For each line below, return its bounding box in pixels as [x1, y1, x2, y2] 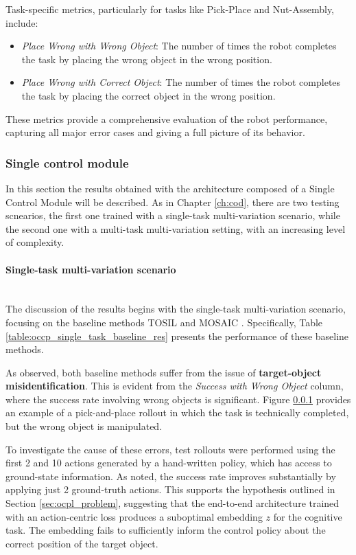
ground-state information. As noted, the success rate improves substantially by [5, 468, 336, 483]
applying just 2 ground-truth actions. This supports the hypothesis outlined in [5, 482, 335, 497]
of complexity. [5, 235, 64, 249]
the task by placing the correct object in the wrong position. [21, 88, 276, 102]
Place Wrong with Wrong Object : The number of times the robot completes [21, 38, 337, 53]
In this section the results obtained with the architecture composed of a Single [5, 181, 335, 195]
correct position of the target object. [5, 536, 158, 550]
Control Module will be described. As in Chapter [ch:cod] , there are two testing [5, 194, 340, 209]
